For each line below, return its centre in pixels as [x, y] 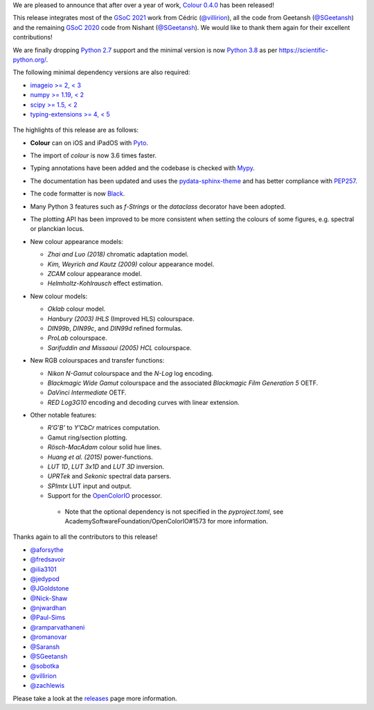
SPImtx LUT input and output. [89, 486]
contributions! [33, 37]
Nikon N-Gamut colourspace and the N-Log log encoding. [131, 373]
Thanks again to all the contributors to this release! [85, 537]
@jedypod [45, 578]
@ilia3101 [43, 569]
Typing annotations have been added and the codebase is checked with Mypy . [143, 168]
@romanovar [48, 637]
